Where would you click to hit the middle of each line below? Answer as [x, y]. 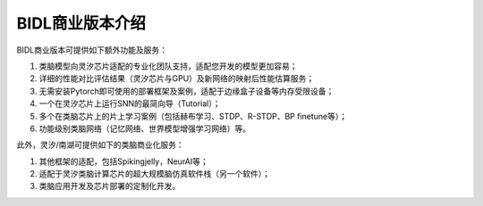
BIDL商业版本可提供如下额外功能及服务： [92, 50]
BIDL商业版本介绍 [81, 23]
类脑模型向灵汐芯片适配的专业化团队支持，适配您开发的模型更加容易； [168, 66]
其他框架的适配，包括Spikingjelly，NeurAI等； [124, 161]
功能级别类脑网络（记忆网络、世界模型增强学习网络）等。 [144, 128]
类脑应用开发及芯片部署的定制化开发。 [110, 186]
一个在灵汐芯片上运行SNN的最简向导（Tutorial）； [130, 103]
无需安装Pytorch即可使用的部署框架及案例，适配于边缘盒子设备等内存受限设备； [186, 91]
